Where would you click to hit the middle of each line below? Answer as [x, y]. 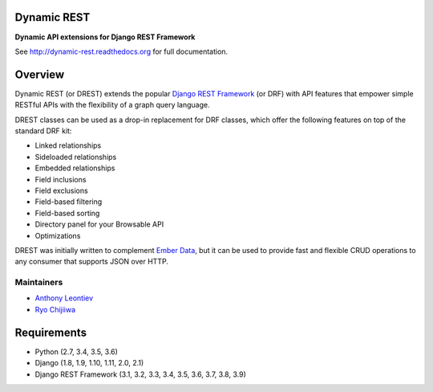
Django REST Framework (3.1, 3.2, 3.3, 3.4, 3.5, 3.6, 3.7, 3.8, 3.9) [140, 374]
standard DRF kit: [43, 131]
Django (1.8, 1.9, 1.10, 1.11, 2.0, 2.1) [89, 363]
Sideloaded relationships [76, 157]
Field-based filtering [69, 202]
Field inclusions [61, 179]
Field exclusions [61, 190]
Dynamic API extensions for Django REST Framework [105, 37]
